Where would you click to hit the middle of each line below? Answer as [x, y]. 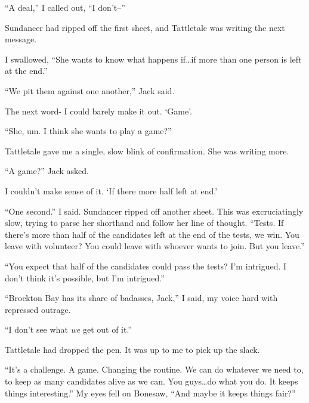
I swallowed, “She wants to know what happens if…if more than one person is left [153, 59]
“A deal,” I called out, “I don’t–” [65, 7]
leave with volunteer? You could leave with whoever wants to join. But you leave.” [155, 246]
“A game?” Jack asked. [47, 171]
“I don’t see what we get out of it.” [68, 329]
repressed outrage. [38, 309]
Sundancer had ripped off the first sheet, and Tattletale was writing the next [145, 27]
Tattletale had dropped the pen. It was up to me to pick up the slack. [132, 349]
